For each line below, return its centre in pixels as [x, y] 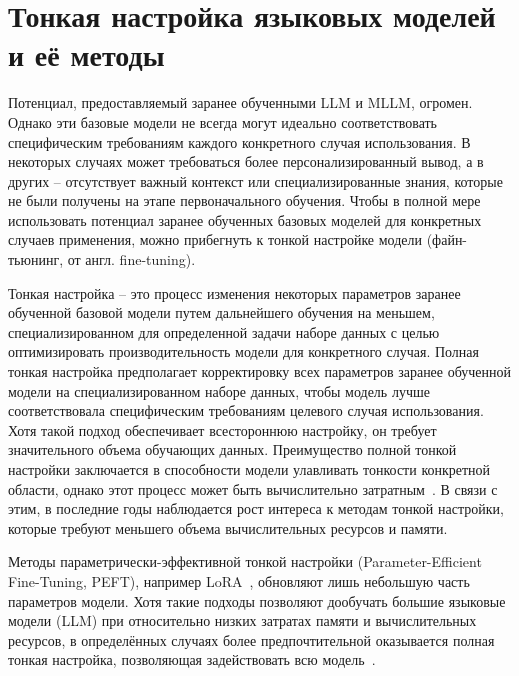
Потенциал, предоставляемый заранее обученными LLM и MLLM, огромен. [240, 102]
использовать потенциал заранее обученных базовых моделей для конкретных [245, 219]
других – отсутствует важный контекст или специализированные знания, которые [255, 180]
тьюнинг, [36, 259]
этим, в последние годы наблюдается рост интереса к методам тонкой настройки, [256, 508]
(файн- [447, 239]
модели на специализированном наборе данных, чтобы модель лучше [219, 390]
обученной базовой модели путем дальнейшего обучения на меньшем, [221, 312]
